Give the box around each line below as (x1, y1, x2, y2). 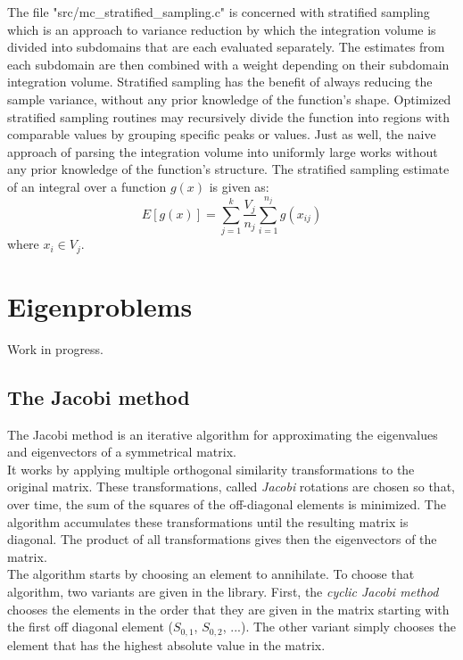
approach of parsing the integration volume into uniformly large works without (7, 142, 438, 161)
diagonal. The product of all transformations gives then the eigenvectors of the (7, 530, 437, 549)
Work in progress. (7, 339, 104, 358)
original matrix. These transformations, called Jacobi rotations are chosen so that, (7, 477, 455, 496)
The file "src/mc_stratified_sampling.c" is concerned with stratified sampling (7, 3, 430, 21)
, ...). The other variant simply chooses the (222, 617, 456, 636)
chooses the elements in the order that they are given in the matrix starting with (7, 599, 450, 618)
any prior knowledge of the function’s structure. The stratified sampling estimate (7, 160, 450, 178)
